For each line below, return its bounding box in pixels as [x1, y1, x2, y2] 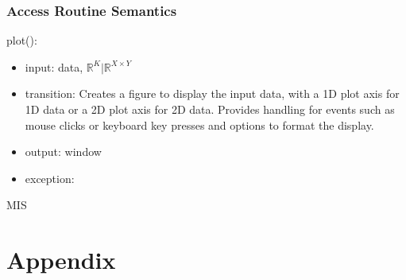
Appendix [6, 243, 116, 276]
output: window [25, 143, 102, 160]
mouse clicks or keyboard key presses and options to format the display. [25, 116, 374, 133]
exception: [25, 169, 75, 186]
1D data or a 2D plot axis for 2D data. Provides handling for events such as [25, 101, 395, 117]
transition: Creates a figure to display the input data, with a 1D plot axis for [25, 85, 400, 102]
